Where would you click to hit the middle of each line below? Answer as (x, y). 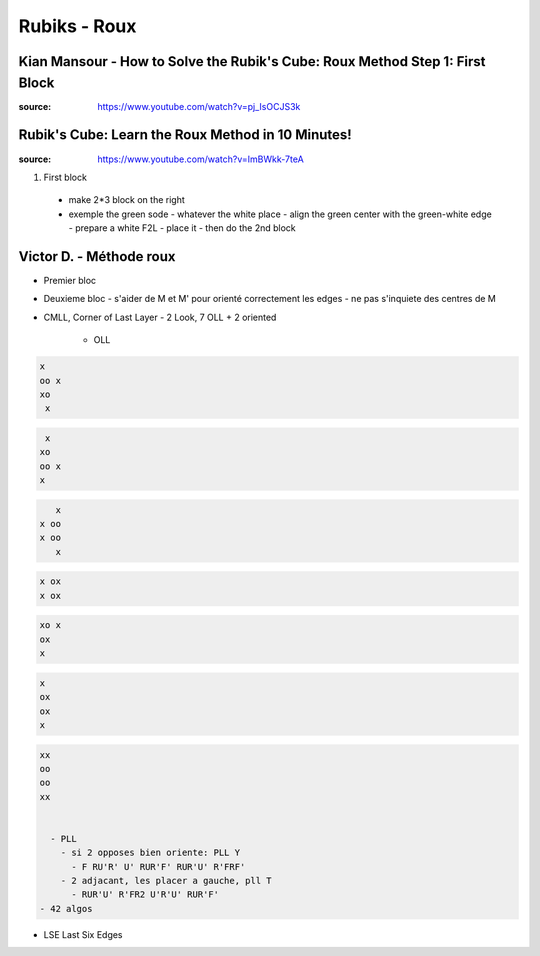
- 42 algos (66, 908)
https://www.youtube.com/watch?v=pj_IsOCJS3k (199, 106)
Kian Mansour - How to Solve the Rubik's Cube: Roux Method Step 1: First (252, 61)
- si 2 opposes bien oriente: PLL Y (150, 853)
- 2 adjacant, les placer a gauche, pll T (166, 881)
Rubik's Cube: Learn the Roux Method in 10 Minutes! (185, 135)
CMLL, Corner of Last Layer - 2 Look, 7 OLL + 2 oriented (160, 317)
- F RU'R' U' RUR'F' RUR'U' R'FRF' (158, 866)
